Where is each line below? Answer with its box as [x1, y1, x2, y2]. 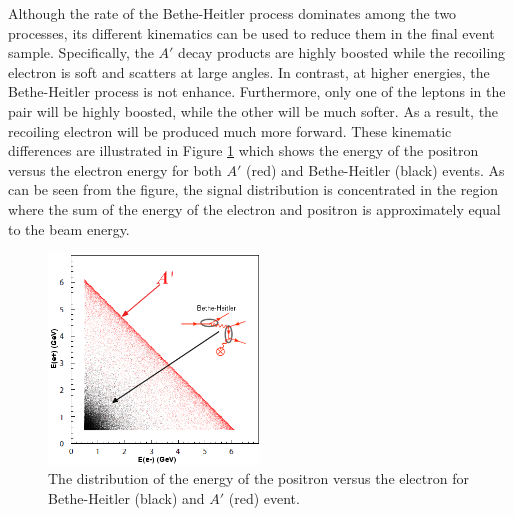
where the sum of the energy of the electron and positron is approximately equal [8, 198, 501, 219]
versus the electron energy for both [8, 159, 222, 180]
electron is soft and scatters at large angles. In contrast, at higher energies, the [8, 61, 490, 82]
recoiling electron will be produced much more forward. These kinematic [8, 120, 452, 141]
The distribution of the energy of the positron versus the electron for [48, 468, 469, 489]
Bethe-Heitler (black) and [48, 487, 205, 508]
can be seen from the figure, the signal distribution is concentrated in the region [8, 179, 499, 200]
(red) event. [228, 487, 300, 508]
